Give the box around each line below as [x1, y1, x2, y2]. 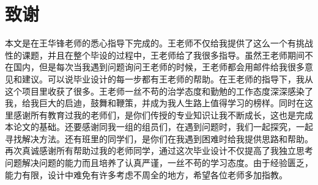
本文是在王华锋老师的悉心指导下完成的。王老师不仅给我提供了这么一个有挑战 [5, 37, 313, 49]
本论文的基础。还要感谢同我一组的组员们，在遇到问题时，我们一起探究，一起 [5, 120, 313, 133]
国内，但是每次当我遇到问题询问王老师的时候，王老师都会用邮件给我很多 [13, 60, 305, 73]
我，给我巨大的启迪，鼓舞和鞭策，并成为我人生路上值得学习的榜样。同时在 [5, 96, 305, 109]
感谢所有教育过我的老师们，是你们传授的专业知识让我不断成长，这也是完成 [13, 108, 313, 121]
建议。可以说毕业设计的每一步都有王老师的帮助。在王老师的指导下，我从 [21, 72, 313, 85]
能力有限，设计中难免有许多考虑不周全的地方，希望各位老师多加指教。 [5, 168, 287, 181]
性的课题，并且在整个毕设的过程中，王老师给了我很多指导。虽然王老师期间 [5, 48, 305, 61]
